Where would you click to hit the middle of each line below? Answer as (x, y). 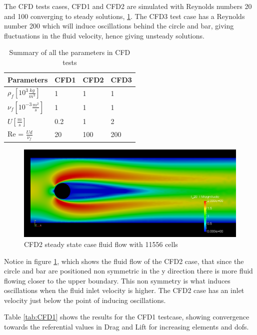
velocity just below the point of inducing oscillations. (85, 300)
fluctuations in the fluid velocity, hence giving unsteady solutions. (104, 35)
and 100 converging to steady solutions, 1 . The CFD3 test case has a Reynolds (124, 16)
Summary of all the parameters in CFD (70, 52)
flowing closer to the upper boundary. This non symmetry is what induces (117, 280)
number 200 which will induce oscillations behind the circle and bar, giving (119, 26)
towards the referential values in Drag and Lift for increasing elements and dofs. (126, 327)
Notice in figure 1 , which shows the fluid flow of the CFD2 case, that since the (124, 261)
